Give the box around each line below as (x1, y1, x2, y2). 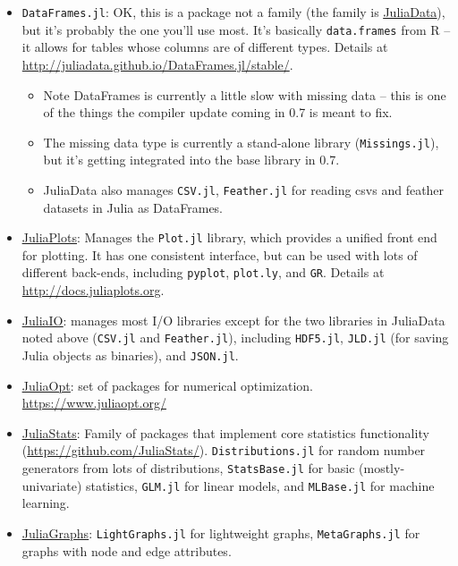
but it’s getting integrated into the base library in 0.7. (43, 150, 340, 169)
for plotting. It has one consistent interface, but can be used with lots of (21, 245, 418, 264)
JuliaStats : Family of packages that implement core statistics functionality (21, 423, 429, 442)
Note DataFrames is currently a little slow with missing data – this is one (43, 85, 446, 104)
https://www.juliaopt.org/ (21, 393, 166, 412)
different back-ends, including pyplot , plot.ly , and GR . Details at (21, 263, 385, 282)
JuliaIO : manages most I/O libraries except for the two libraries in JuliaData (21, 310, 445, 329)
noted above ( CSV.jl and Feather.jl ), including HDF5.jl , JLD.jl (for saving (21, 328, 449, 347)
